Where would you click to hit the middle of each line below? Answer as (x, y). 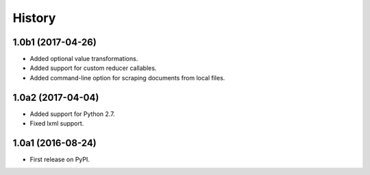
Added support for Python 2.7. (73, 114)
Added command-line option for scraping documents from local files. (127, 78)
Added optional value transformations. (84, 59)
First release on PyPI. (60, 160)
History (34, 18)
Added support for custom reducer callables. (93, 68)
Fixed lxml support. (57, 124)
